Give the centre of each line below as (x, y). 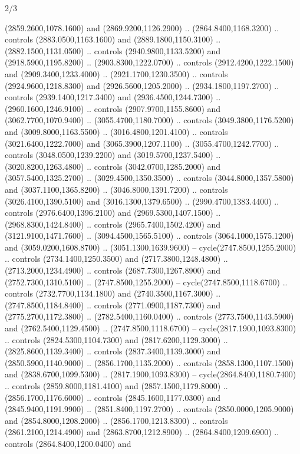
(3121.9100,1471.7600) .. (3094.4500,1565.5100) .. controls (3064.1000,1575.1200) (149, 236)
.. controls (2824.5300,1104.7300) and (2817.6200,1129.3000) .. (116, 339)
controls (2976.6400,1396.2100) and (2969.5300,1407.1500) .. (113, 213)
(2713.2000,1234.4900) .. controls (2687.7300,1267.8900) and (113, 270)
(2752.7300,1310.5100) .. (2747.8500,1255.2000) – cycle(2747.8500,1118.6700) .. (146, 282)
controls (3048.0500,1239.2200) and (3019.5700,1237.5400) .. (113, 155)
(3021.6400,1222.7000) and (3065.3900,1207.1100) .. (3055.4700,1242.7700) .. (142, 143)
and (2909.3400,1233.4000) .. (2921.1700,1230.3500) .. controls (116, 73)
